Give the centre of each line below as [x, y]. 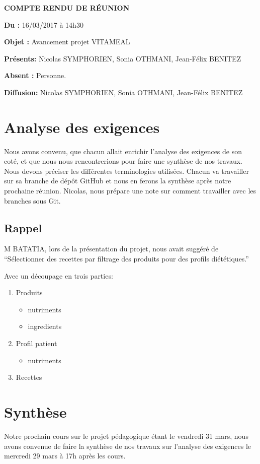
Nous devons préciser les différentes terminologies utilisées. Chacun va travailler [126, 171]
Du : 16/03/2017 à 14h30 [44, 24]
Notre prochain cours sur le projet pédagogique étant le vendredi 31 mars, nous [126, 436]
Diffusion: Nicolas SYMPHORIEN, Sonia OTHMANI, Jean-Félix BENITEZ [123, 92]
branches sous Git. [32, 200]
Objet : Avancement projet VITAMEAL [67, 42]
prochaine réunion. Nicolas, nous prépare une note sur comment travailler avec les [130, 191]
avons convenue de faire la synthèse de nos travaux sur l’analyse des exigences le [128, 446]
